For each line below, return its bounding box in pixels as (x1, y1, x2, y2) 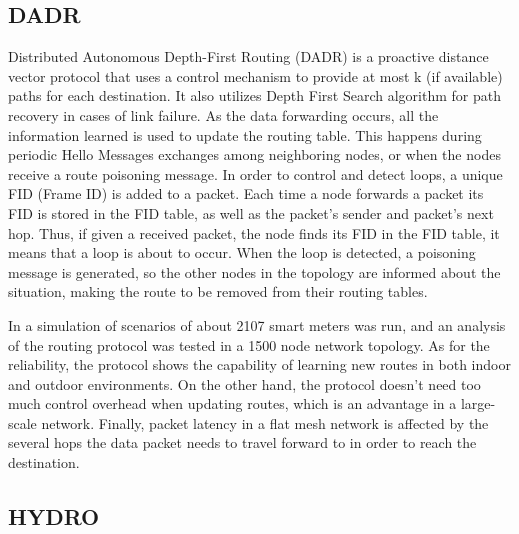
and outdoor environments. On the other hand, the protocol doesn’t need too (8, 373, 481, 394)
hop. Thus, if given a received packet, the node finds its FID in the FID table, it (8, 222, 500, 243)
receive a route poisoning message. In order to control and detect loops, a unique (8, 163, 503, 184)
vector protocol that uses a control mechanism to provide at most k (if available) (8, 65, 503, 86)
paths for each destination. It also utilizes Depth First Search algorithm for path (8, 85, 501, 106)
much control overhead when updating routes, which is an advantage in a (8, 393, 457, 414)
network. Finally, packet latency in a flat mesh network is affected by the (41, 412, 489, 433)
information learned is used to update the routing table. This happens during (8, 124, 482, 145)
